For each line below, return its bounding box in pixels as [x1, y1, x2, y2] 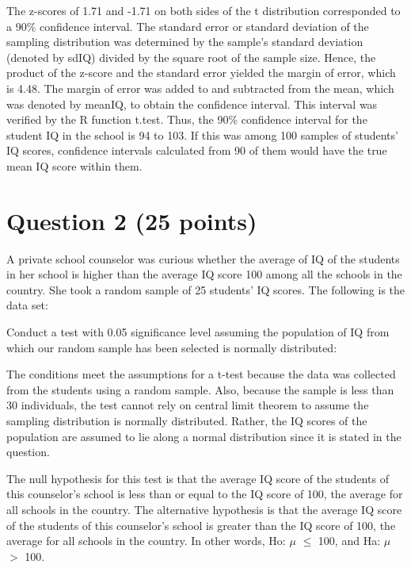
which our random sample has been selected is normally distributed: [6, 339, 337, 355]
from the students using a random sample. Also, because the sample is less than [6, 381, 394, 397]
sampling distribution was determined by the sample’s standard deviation [6, 33, 363, 50]
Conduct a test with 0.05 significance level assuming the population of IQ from [6, 324, 390, 340]
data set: [6, 297, 48, 313]
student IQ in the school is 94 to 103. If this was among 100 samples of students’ [6, 126, 398, 143]
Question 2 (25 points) [6, 204, 257, 236]
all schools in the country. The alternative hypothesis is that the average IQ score [6, 501, 402, 517]
